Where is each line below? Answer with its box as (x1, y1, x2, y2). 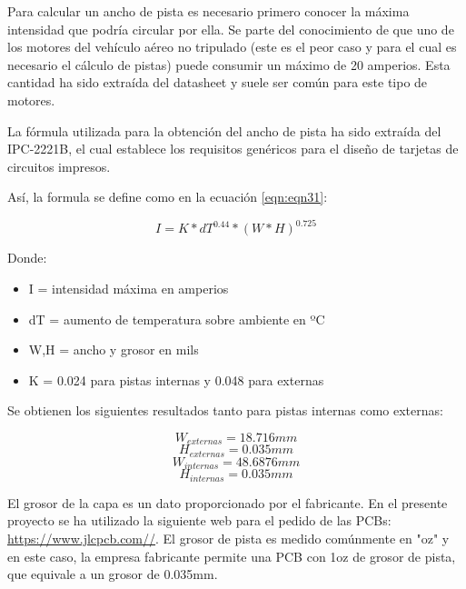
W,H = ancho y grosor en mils (28, 340, 199, 359)
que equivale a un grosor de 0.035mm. (7, 564, 218, 584)
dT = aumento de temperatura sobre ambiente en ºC (28, 309, 325, 328)
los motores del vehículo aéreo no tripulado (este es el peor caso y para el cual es (7, 37, 457, 56)
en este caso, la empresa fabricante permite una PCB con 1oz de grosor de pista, (7, 546, 456, 565)
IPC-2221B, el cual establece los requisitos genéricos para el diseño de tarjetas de (7, 139, 459, 158)
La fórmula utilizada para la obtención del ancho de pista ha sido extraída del (7, 121, 441, 140)
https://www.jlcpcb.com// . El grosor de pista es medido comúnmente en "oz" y (7, 529, 450, 547)
